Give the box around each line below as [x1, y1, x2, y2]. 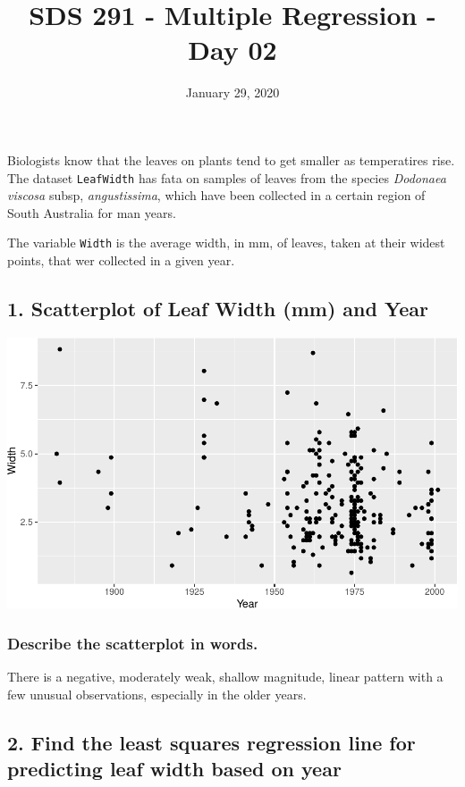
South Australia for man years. [7, 203, 176, 222]
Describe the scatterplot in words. [7, 632, 258, 654]
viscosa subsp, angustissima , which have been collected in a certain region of [7, 186, 426, 205]
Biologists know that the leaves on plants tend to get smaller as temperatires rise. [7, 150, 455, 169]
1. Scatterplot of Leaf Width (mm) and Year [7, 294, 428, 322]
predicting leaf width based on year [7, 755, 342, 783]
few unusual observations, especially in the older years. [7, 684, 307, 703]
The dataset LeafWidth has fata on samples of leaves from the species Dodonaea [7, 168, 446, 187]
